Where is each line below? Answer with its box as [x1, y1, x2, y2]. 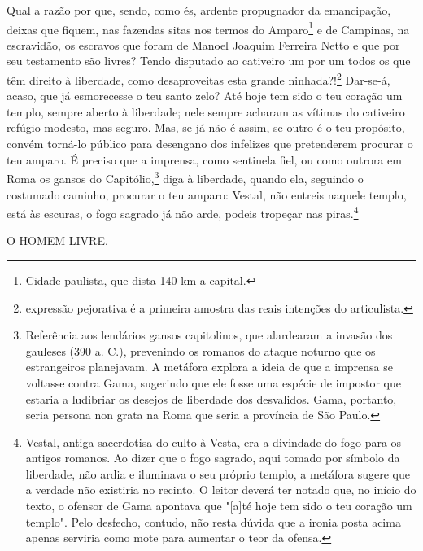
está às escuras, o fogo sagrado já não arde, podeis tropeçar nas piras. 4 [7, 203, 359, 221]
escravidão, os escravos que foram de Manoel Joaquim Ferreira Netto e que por [7, 36, 400, 53]
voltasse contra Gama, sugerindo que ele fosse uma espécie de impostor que [25, 374, 401, 391]
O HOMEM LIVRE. [7, 232, 108, 249]
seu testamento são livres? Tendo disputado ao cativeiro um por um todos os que [7, 52, 411, 69]
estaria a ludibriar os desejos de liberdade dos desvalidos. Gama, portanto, [25, 390, 397, 407]
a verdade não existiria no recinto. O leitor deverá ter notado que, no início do [25, 481, 416, 498]
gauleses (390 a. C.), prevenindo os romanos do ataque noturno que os [25, 342, 376, 359]
